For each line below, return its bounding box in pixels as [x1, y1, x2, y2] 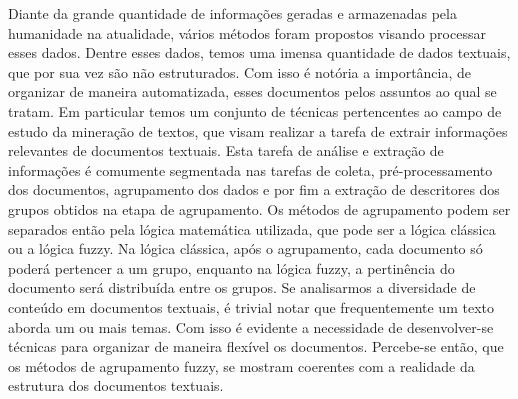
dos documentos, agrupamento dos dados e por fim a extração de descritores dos [8, 179, 500, 200]
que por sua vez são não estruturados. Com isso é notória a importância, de [8, 61, 472, 82]
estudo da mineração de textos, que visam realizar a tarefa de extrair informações [8, 120, 508, 141]
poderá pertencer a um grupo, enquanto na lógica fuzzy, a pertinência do [8, 257, 455, 278]
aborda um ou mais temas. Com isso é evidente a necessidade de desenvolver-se [8, 316, 494, 337]
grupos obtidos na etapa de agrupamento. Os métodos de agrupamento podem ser [8, 198, 511, 219]
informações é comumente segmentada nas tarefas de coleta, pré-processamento [8, 159, 493, 180]
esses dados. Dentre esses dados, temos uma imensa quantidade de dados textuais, [8, 42, 511, 63]
